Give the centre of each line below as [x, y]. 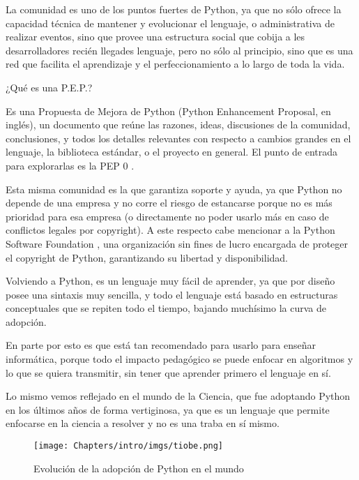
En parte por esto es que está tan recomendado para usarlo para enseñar [161, 345]
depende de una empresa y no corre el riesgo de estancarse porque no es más [169, 203]
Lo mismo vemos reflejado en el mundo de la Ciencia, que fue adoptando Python [178, 396]
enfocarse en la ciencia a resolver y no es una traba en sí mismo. [143, 423]
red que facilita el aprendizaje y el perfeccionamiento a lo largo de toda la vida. [175, 64]
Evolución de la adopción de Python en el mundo [139, 468]
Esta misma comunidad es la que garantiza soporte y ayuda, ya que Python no [174, 189]
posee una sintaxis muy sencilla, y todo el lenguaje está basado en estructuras [172, 294]
